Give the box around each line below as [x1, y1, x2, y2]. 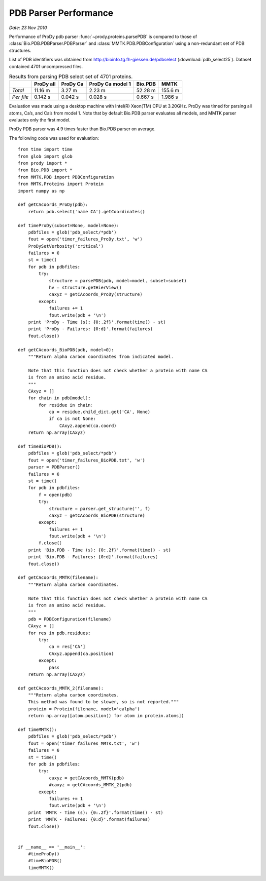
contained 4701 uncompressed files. [9, 63, 83, 69]
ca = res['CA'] [49, 644, 86, 650]
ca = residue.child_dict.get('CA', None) [49, 409, 150, 415]
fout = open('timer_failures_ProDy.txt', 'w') [28, 236, 143, 242]
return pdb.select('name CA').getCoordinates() [28, 209, 145, 214]
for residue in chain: [38, 402, 94, 408]
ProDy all [34, 80, 56, 87]
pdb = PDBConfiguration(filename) [28, 616, 112, 622]
